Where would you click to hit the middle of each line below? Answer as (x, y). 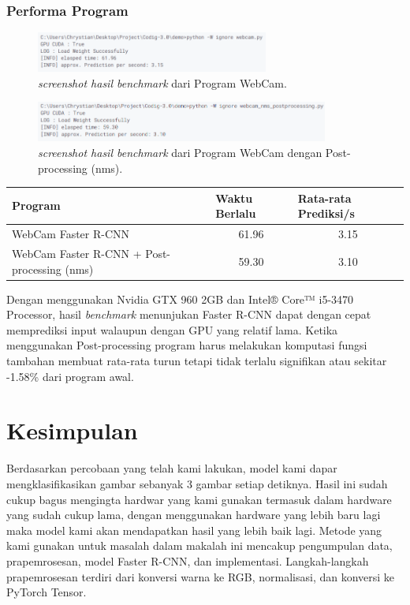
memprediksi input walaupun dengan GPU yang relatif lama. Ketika (172, 329)
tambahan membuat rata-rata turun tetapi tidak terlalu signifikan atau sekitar (197, 361)
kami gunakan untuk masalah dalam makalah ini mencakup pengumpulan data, (199, 545)
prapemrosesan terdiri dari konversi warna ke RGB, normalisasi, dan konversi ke (201, 576)
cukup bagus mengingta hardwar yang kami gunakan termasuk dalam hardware (199, 499)
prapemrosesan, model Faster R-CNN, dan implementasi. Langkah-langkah (188, 560)
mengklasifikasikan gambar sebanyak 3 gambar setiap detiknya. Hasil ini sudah (197, 483)
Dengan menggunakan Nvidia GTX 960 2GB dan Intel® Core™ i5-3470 (180, 299)
